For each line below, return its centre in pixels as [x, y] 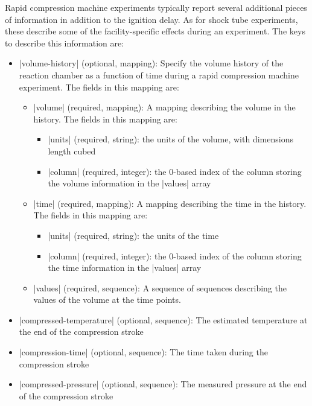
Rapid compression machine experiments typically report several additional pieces [156, 7]
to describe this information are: [65, 43]
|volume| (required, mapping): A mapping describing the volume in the [164, 107]
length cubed [72, 151]
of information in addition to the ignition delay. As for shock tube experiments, [151, 19]
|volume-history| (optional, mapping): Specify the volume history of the [151, 63]
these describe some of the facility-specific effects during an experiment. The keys [155, 31]
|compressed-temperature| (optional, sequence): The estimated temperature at [163, 319]
